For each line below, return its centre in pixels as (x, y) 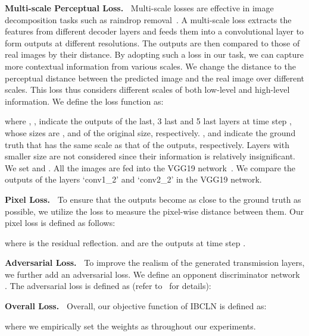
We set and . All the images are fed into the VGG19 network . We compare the (150, 167)
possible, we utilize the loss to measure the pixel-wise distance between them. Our (154, 211)
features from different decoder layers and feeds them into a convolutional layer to (154, 31)
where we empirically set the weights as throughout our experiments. (130, 326)
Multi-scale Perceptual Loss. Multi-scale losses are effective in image (139, 8)
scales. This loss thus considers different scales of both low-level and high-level (147, 90)
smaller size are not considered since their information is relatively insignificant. (150, 156)
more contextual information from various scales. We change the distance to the (150, 66)
